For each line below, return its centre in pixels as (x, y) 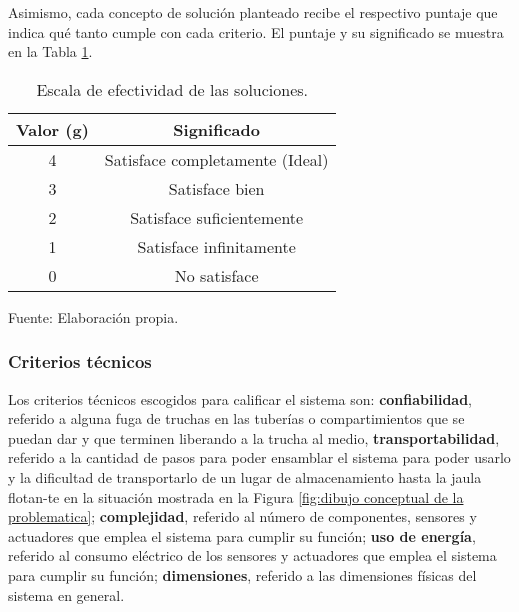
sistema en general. (66, 594)
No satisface (216, 275)
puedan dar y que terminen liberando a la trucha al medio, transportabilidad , (254, 437)
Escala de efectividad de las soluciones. (172, 89)
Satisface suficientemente (217, 217)
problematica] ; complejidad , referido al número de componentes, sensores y (242, 516)
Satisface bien (216, 188)
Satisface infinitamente (216, 246)
